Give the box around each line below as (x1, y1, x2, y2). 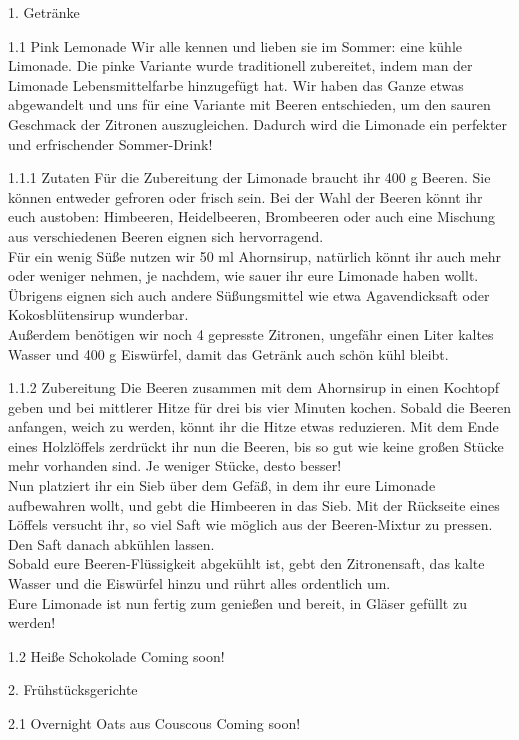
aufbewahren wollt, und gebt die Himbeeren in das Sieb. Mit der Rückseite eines (8, 494, 500, 515)
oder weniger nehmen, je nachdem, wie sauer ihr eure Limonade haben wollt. (8, 265, 479, 286)
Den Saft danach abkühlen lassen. (8, 533, 215, 554)
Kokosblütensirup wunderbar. (8, 304, 189, 325)
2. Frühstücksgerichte (8, 679, 138, 700)
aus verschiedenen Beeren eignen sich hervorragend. (8, 225, 324, 246)
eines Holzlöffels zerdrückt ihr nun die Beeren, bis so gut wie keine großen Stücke (8, 435, 504, 456)
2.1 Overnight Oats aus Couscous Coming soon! (8, 713, 301, 733)
